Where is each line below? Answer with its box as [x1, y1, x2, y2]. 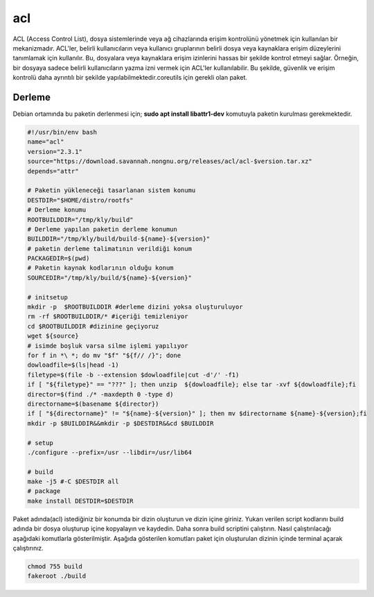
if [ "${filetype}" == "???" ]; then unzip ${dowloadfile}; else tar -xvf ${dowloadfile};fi [27, 381, 357, 388]
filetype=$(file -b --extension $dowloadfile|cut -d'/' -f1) [27, 371, 240, 379]
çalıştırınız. [12, 544, 44, 552]
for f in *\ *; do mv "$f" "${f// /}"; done [27, 351, 181, 359]
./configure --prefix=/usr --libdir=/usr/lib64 [27, 448, 192, 456]
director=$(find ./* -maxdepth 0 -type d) [27, 390, 174, 398]
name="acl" [27, 138, 64, 146]
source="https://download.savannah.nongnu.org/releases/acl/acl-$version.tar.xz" [27, 157, 313, 166]
